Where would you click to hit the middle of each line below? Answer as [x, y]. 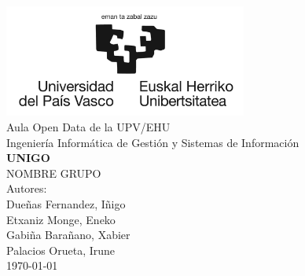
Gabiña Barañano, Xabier [68, 235]
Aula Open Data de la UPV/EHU [88, 126]
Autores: [27, 188]
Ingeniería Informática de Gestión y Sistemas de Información [153, 142]
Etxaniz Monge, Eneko [61, 219]
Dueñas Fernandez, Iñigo [66, 203]
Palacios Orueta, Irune [61, 250]
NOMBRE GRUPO [54, 173]
